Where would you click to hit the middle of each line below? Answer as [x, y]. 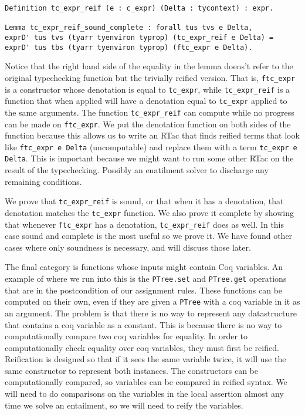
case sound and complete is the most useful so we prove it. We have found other [149, 236]
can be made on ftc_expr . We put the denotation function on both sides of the [148, 124]
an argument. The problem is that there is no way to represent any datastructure [151, 313]
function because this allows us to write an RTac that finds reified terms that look [152, 135]
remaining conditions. [43, 181]
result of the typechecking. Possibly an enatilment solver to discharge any [137, 170]
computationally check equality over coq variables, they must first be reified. [142, 347]
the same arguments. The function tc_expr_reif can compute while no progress [150, 112]
